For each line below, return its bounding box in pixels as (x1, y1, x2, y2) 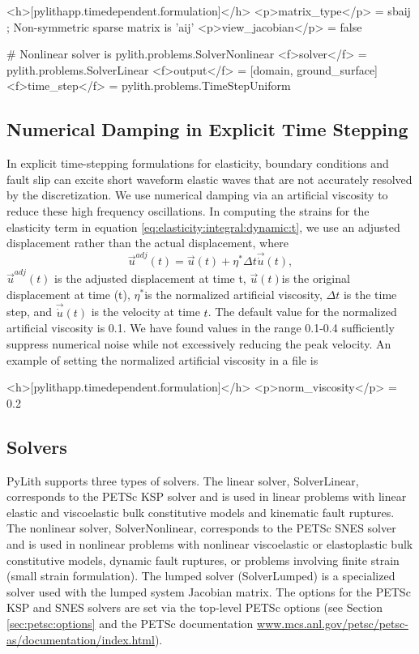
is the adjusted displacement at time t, (54, 270, 246, 287)
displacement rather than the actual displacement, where (6, 234, 289, 251)
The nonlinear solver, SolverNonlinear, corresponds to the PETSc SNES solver (6, 519, 396, 536)
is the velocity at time (91, 303, 200, 320)
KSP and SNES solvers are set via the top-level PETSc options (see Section (6, 599, 383, 616)
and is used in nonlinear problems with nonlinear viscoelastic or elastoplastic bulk (6, 535, 413, 552)
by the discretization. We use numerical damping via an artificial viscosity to (6, 186, 388, 203)
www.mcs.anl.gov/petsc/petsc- (257, 614, 408, 631)
